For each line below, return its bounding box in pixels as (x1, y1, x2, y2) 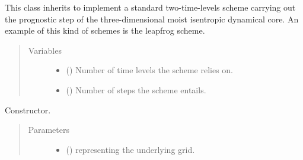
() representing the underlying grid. (66, 143, 195, 155)
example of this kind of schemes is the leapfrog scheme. (5, 24, 205, 37)
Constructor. (5, 103, 51, 116)
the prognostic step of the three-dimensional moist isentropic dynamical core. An (5, 12, 299, 25)
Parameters (28, 123, 69, 136)
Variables (28, 44, 62, 56)
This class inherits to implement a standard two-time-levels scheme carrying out (5, 1, 296, 13)
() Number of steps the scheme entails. (66, 83, 206, 96)
